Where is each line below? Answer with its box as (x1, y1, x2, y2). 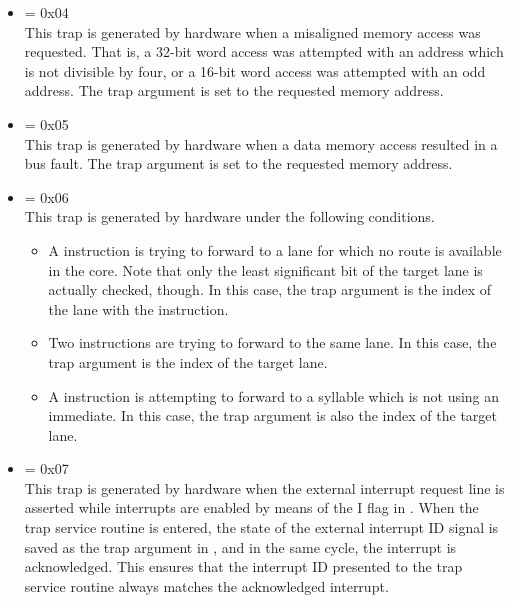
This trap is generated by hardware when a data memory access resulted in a (24, 133, 498, 154)
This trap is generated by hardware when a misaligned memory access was (24, 21, 481, 42)
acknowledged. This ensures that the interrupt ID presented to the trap (24, 556, 463, 577)
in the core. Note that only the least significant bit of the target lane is (48, 259, 483, 280)
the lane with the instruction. (48, 298, 229, 319)
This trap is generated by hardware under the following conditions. (24, 206, 435, 227)
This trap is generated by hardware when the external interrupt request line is (24, 477, 505, 498)
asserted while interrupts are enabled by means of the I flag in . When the (24, 497, 479, 518)
